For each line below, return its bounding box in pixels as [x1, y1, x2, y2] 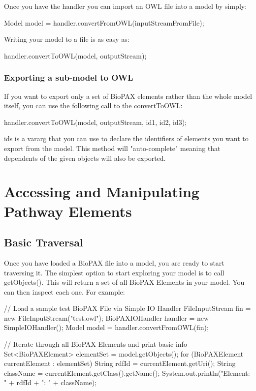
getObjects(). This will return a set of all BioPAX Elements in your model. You [4, 277, 245, 287]
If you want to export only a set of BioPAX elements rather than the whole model [4, 90, 252, 101]
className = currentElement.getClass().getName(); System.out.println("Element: [4, 367, 250, 378]
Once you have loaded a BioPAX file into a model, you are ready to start [4, 257, 224, 268]
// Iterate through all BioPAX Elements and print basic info [4, 339, 187, 349]
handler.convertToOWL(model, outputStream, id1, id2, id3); [4, 117, 187, 127]
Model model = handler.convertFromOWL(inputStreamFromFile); [4, 17, 204, 28]
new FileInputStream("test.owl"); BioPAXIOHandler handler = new [4, 312, 209, 323]
